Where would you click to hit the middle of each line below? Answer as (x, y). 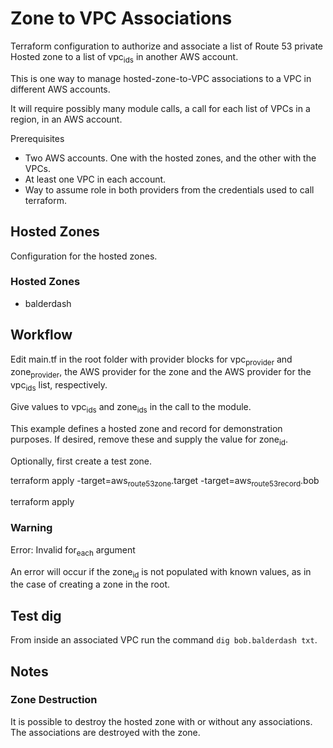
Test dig (36, 615)
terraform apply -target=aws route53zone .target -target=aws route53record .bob (165, 481)
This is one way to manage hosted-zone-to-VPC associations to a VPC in (161, 78)
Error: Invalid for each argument (73, 550)
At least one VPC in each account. (95, 179)
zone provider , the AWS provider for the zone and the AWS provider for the (161, 373)
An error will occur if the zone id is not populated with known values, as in (161, 572)
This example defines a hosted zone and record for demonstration (146, 428)
